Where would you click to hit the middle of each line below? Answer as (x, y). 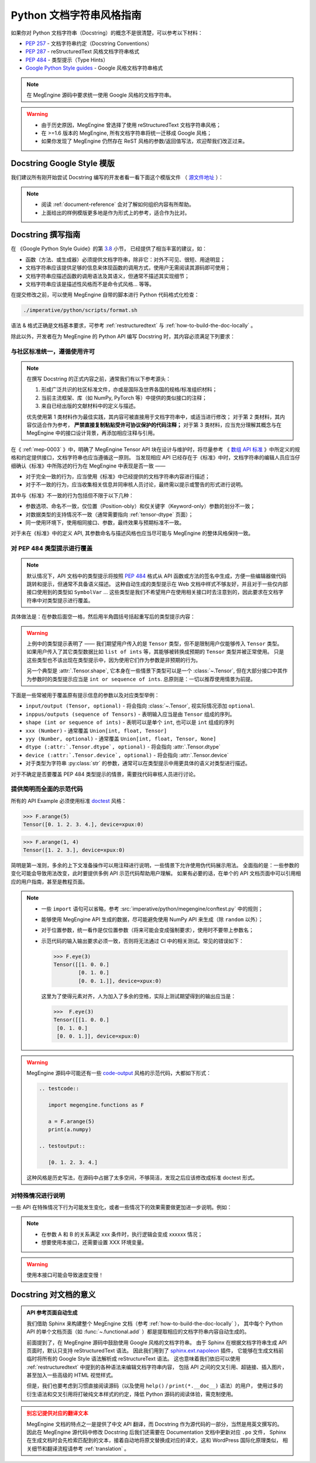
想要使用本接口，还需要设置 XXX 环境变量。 (94, 1242)
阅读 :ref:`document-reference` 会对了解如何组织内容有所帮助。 (118, 204)
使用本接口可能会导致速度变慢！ (65, 1275)
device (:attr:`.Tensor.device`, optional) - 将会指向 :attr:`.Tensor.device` (127, 755)
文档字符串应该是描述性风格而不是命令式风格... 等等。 (90, 284)
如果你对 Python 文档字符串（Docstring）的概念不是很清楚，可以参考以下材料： (107, 33)
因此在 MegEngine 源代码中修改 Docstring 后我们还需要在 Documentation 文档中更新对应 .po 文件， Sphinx (157, 1432)
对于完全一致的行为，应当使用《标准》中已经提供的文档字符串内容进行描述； (118, 476)
